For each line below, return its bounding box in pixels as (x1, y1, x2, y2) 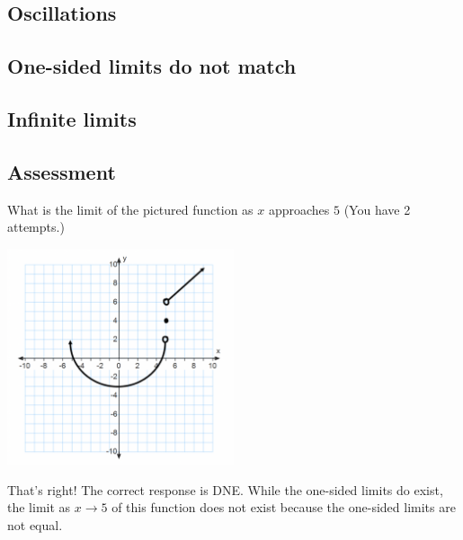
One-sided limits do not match (7, 52, 297, 80)
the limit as (7, 498, 71, 517)
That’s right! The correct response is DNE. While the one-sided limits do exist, (7, 480, 443, 499)
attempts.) (7, 217, 65, 236)
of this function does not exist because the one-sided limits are (111, 498, 456, 517)
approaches (268, 199, 330, 218)
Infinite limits (7, 104, 137, 132)
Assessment (7, 157, 116, 185)
